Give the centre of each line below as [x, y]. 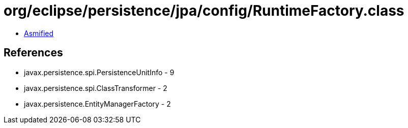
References [33, 53]
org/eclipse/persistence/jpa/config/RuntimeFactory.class [204, 11]
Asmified [39, 33]
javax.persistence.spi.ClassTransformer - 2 [96, 88]
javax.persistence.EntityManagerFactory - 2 [97, 104]
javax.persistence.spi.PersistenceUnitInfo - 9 [99, 72]
